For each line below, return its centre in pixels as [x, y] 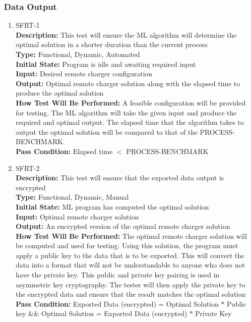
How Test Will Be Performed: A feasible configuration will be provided [130, 102]
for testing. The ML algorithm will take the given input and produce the [126, 112]
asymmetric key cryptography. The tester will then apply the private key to [130, 284]
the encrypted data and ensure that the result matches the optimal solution [130, 294]
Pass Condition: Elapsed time [64, 151]
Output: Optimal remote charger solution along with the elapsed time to [128, 83]
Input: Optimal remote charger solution [77, 216]
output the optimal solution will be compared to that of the [107, 132]
